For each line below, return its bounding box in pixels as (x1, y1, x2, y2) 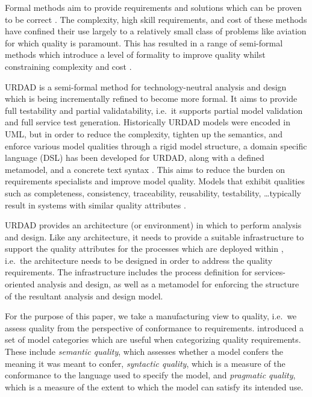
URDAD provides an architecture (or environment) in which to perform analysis (5, 219, 302, 231)
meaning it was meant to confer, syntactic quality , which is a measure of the (5, 357, 285, 369)
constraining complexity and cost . (5, 60, 132, 72)
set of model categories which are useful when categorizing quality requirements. (5, 333, 301, 346)
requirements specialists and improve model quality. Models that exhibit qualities (5, 175, 305, 187)
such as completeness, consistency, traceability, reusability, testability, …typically (5, 186, 301, 199)
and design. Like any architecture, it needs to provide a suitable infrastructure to (5, 230, 304, 243)
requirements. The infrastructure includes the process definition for (5, 266, 252, 278)
